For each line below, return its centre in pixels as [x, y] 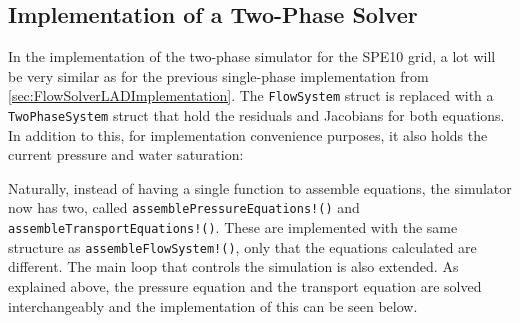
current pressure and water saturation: [126, 154]
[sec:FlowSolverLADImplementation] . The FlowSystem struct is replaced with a [251, 95]
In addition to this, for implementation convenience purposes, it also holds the [248, 134]
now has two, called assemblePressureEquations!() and [184, 207]
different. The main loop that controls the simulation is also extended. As [233, 266]
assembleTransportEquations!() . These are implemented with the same [233, 227]
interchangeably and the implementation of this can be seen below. [213, 305]
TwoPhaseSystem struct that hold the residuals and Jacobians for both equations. [256, 115]
